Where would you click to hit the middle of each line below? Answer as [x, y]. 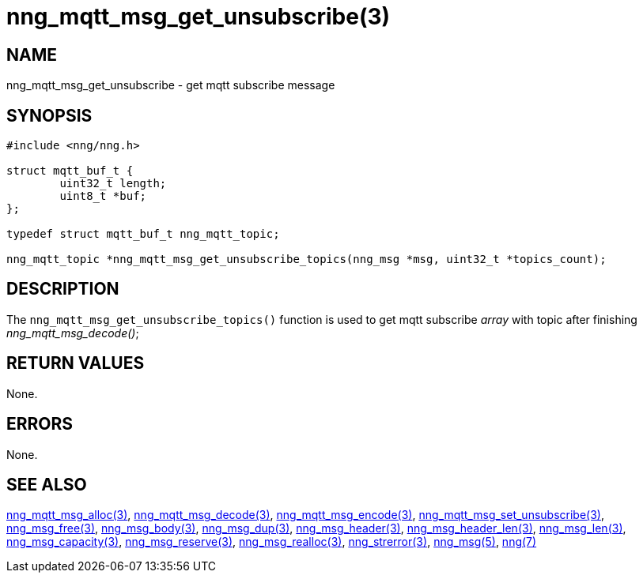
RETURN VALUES [76, 363]
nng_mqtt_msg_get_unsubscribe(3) [199, 17]
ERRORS [40, 424]
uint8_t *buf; [103, 196]
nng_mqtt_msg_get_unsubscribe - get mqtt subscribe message [171, 85]
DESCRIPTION [63, 289]
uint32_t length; [113, 184]
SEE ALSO [47, 484]
